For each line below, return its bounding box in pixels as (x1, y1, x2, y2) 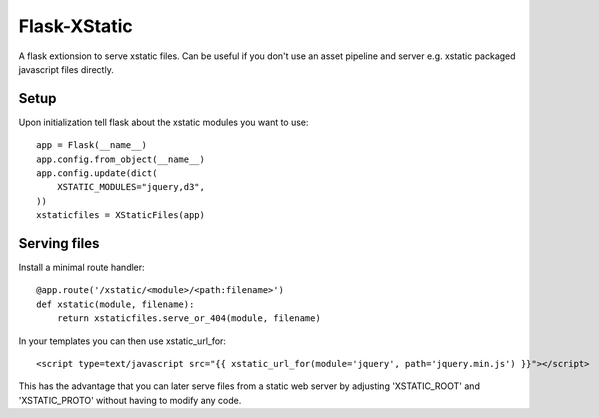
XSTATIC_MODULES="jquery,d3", (56, 181, 205, 193)
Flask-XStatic (18, 15, 134, 37)
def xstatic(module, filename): (36, 298, 195, 310)
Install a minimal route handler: (18, 261, 145, 274)
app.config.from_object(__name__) (36, 153, 205, 165)
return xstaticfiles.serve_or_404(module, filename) (56, 313, 322, 324)
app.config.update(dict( (36, 168, 158, 179)
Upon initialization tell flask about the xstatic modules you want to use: (18, 116, 309, 128)
